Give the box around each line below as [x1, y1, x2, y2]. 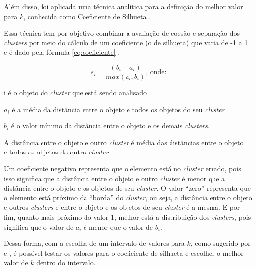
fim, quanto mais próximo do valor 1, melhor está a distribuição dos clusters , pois [4, 211, 251, 222]
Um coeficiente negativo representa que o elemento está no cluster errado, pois [4, 163, 241, 173]
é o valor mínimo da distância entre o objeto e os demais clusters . [11, 120, 210, 131]
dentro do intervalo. [36, 257, 96, 268]
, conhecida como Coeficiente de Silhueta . [23, 11, 151, 21]
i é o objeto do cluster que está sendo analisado [4, 87, 147, 98]
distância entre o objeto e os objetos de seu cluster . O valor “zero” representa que [4, 183, 251, 193]
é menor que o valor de [84, 221, 153, 231]
